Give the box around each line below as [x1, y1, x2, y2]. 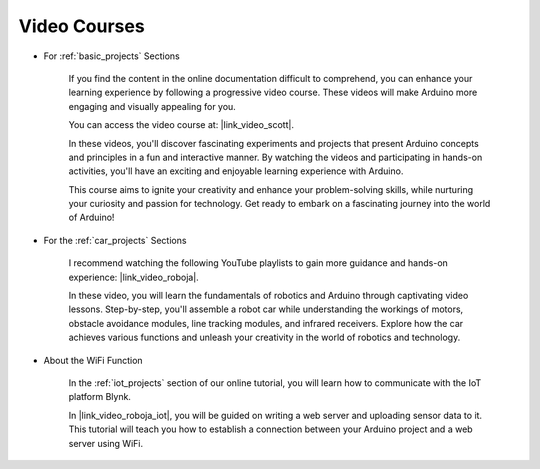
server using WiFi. [68, 437, 144, 449]
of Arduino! [68, 211, 115, 224]
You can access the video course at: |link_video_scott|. [68, 119, 295, 131]
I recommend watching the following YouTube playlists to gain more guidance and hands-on [68, 257, 449, 269]
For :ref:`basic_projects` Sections [43, 50, 180, 62]
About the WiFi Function [43, 354, 144, 366]
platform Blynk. [68, 391, 132, 403]
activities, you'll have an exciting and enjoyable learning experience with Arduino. [68, 165, 404, 177]
